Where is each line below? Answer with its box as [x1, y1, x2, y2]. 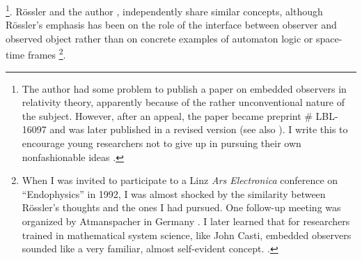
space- [316, 31, 343, 45]
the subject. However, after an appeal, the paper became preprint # [22, 108, 313, 123]
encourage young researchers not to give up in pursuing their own [22, 136, 301, 151]
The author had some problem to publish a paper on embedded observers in [22, 81, 347, 95]
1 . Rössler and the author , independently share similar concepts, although [6, 2, 323, 18]
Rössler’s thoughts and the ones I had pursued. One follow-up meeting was [22, 200, 341, 215]
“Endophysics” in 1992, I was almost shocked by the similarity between [22, 186, 326, 201]
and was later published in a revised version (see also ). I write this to [49, 122, 348, 137]
